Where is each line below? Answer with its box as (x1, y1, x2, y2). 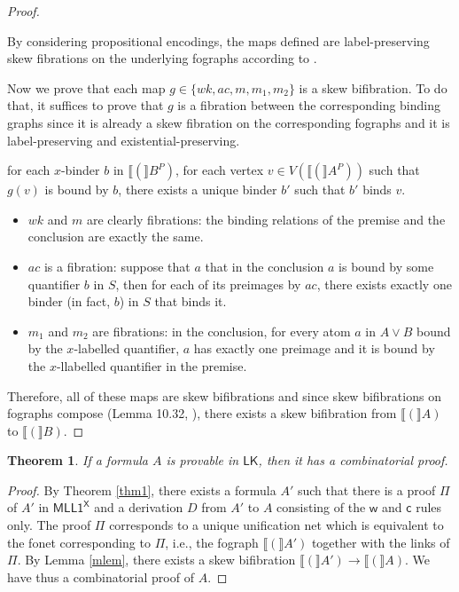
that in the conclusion (205, 257, 324, 275)
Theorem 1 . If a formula (7, 451, 148, 470)
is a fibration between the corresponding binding (177, 96, 441, 114)
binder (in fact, (27, 292, 111, 311)
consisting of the (276, 498, 366, 517)
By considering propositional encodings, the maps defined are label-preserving (7, 31, 430, 50)
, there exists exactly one (316, 274, 452, 293)
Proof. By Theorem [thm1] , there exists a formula (7, 480, 276, 499)
